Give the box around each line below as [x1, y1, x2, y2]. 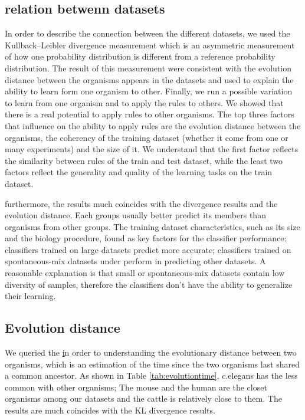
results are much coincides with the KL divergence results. [5, 404, 215, 416]
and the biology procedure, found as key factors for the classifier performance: [5, 232, 287, 244]
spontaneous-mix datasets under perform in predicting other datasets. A [5, 255, 266, 267]
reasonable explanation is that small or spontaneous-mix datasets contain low [5, 267, 285, 279]
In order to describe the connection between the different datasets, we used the [5, 27, 290, 40]
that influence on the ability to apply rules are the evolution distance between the [5, 119, 301, 132]
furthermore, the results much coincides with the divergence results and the [5, 197, 278, 209]
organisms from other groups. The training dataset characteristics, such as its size [5, 220, 300, 232]
